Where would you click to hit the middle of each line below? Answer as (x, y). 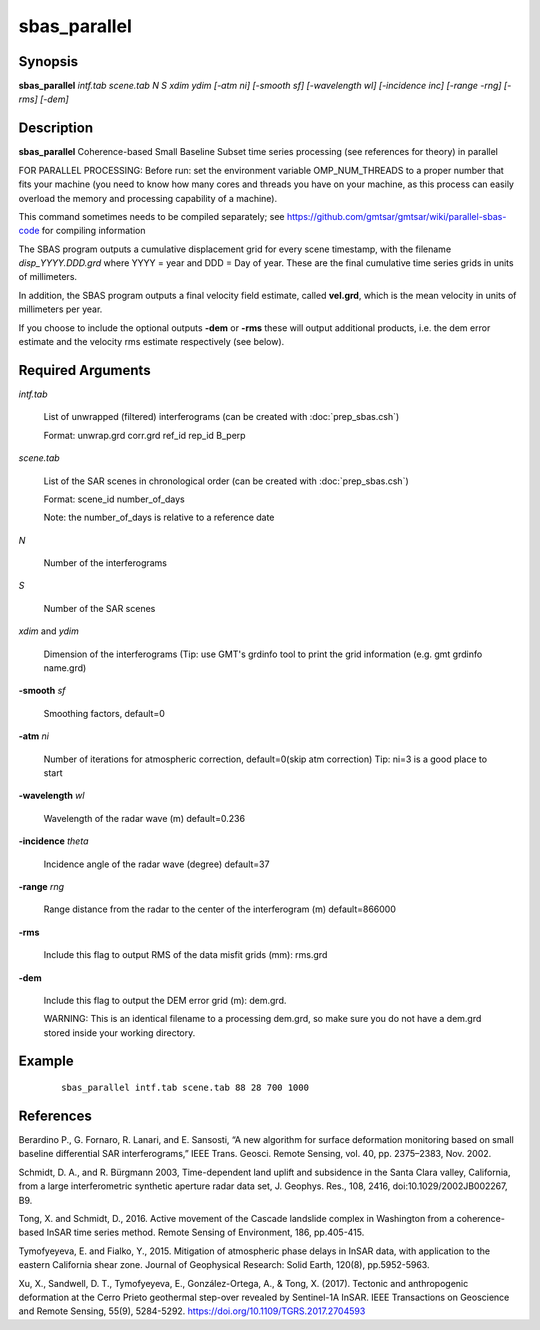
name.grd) (65, 668)
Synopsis (48, 61)
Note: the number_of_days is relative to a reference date (159, 517)
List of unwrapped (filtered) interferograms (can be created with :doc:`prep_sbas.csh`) (221, 417)
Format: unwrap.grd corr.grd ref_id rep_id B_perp (144, 435)
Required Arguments (84, 370)
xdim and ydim (49, 631)
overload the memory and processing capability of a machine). (148, 198)
